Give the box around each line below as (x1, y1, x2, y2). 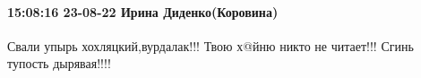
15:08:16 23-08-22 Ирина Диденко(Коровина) (7, 2, 279, 21)
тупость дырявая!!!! (7, 54, 111, 73)
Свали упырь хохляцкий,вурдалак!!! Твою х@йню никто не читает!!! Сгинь (7, 36, 414, 55)
